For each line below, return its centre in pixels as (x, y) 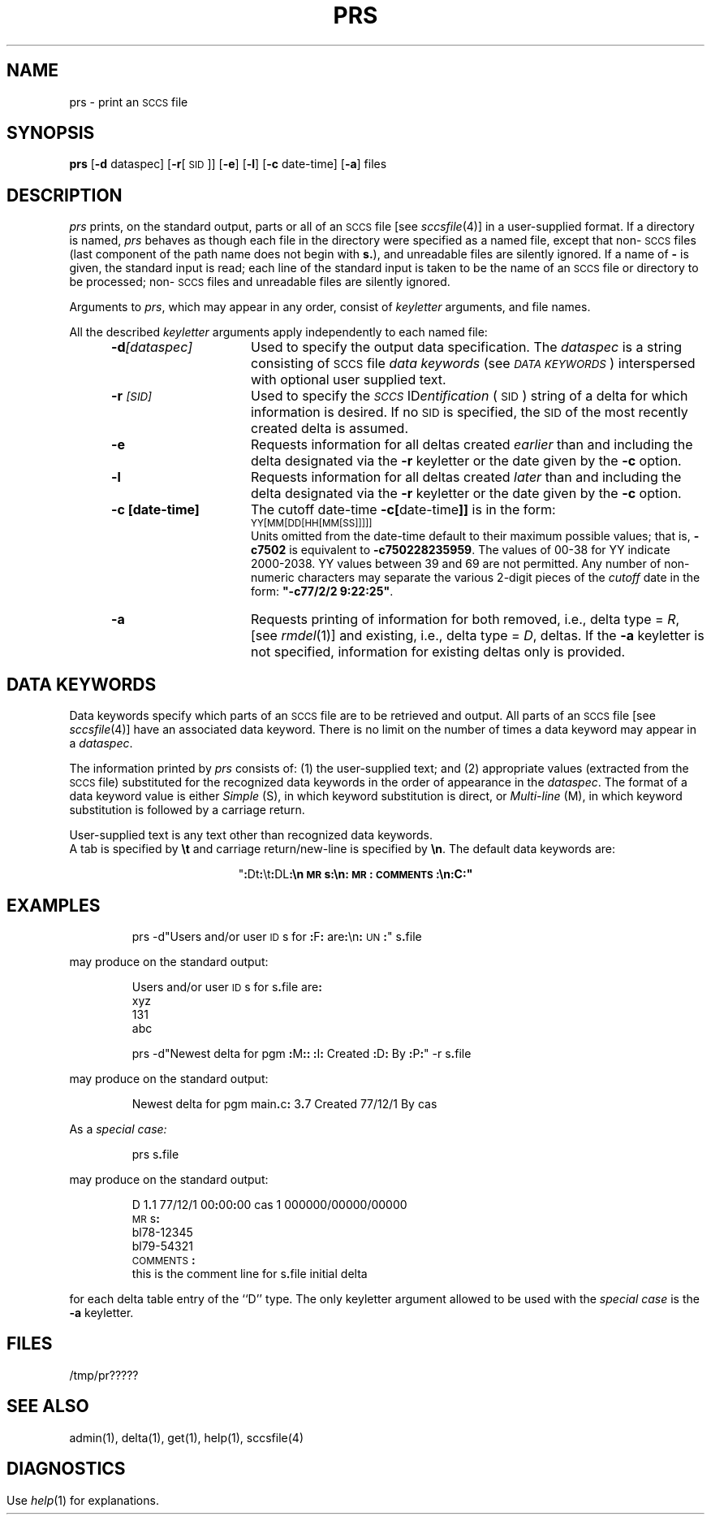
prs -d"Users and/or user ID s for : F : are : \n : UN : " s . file (277, 936)
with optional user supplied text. (348, 380)
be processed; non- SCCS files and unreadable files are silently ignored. (260, 282)
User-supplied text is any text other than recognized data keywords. (251, 835)
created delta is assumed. (329, 429)
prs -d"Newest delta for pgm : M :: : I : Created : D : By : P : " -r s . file (302, 1053)
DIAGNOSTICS (66, 1469)
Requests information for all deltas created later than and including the (466, 477)
